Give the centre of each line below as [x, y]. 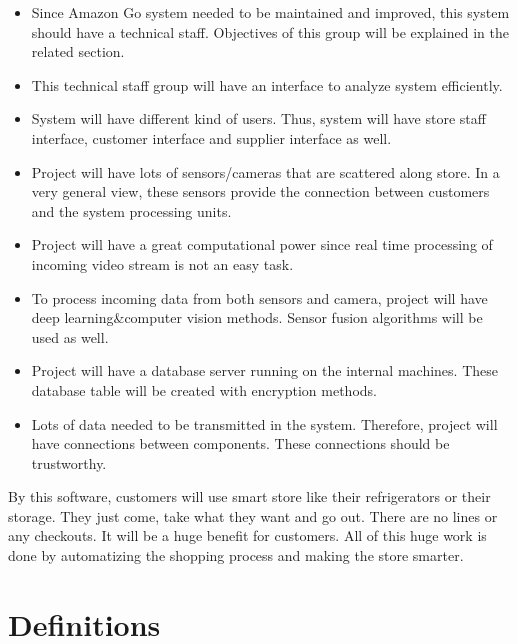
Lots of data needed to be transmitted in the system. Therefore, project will [264, 423]
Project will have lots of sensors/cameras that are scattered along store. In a [265, 171]
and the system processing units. [131, 210]
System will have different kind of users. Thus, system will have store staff [258, 118]
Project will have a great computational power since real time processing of [262, 244]
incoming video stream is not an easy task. [162, 263]
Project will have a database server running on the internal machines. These [264, 370]
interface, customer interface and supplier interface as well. [211, 137]
